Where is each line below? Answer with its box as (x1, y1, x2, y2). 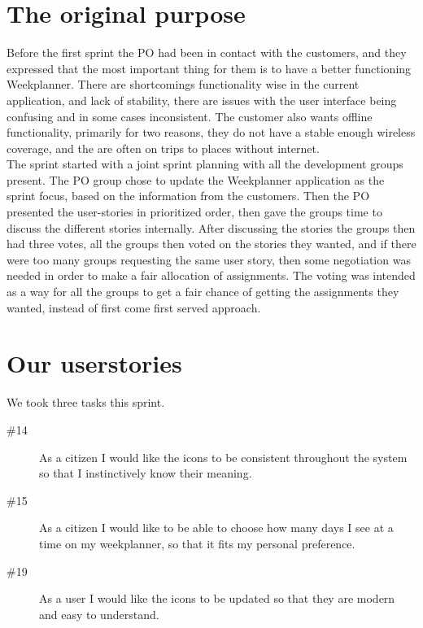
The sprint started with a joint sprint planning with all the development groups (7, 155, 403, 172)
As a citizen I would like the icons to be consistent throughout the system (39, 448, 408, 465)
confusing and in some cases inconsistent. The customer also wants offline (7, 107, 373, 124)
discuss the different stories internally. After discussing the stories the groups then (7, 219, 416, 236)
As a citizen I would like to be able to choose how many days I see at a (39, 519, 394, 536)
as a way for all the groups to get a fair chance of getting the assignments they (7, 283, 399, 300)
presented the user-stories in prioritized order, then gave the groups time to (7, 203, 382, 220)
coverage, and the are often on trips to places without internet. (7, 139, 320, 156)
